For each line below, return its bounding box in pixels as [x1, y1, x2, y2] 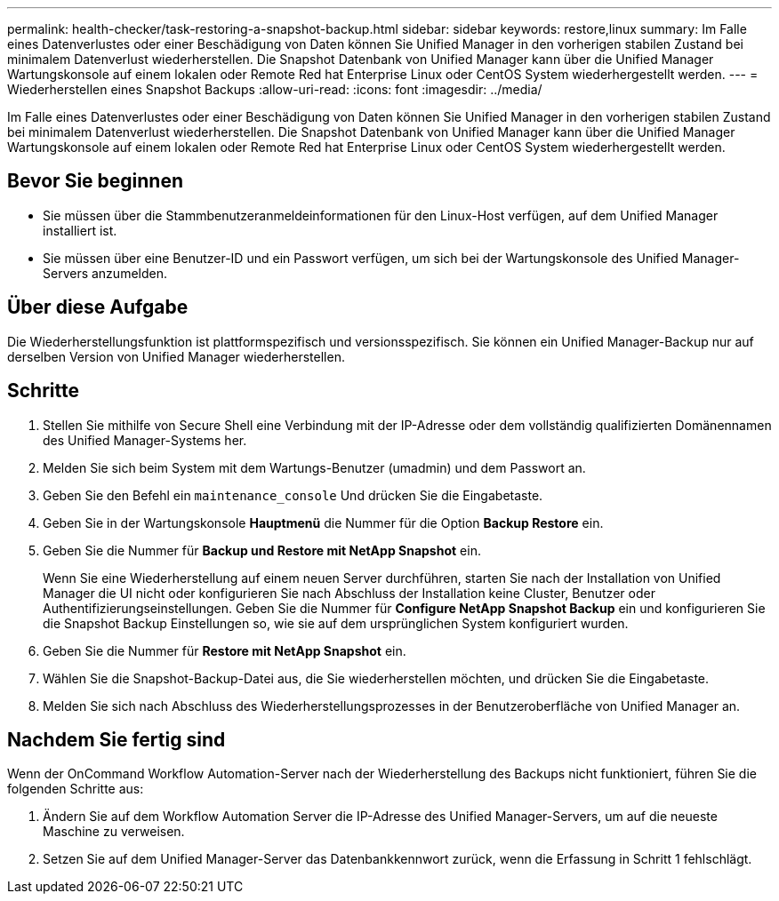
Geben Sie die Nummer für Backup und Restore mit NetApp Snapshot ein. [43, 542, 481, 558]
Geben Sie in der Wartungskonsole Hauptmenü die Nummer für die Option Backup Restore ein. [43, 514, 604, 530]
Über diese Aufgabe [7, 296, 189, 319]
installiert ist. [43, 222, 117, 238]
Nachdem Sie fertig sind [7, 728, 226, 751]
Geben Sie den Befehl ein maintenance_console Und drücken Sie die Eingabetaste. [43, 487, 543, 503]
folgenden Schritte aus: [7, 781, 144, 797]
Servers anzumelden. [43, 265, 167, 281]
